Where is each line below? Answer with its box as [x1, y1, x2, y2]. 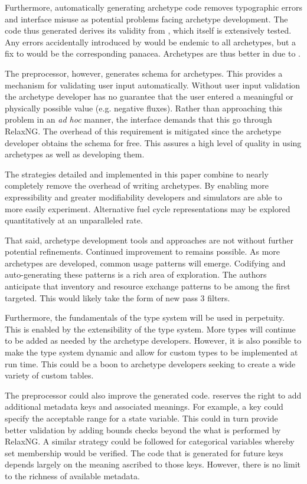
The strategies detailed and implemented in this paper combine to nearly [5, 167, 269, 180]
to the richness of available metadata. [5, 469, 140, 482]
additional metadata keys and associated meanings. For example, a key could [5, 400, 283, 413]
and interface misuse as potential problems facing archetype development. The [5, 12, 288, 25]
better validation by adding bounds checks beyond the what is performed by [5, 423, 281, 436]
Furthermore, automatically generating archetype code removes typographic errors [5, 1, 302, 13]
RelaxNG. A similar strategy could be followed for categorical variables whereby [5, 435, 295, 447]
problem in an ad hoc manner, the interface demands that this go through [5, 113, 272, 126]
